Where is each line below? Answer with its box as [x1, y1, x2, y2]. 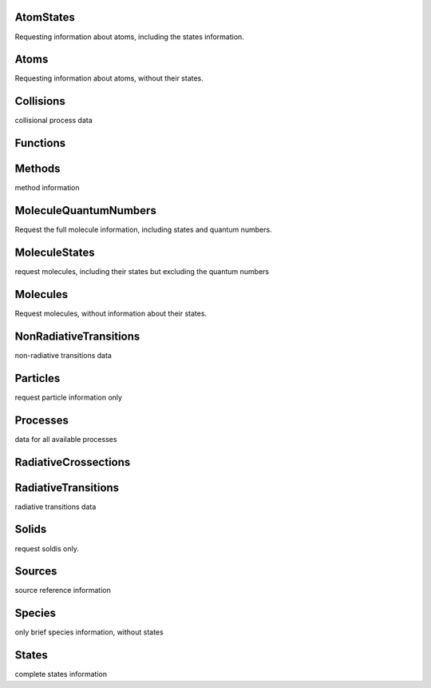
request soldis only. [14, 543, 79, 553]
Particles [14, 372, 61, 385]
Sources [14, 564, 57, 579]
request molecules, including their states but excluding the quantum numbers [14, 267, 270, 276]
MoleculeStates [14, 245, 95, 259]
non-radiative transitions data [14, 350, 112, 360]
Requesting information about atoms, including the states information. [14, 32, 245, 42]
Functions [14, 137, 66, 150]
